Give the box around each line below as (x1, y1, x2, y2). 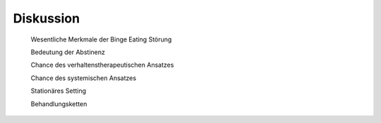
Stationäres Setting (30, 86, 87, 95)
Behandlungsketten (30, 99, 87, 108)
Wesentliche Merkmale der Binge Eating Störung (30, 35, 172, 44)
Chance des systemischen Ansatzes (30, 74, 137, 82)
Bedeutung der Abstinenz (30, 48, 105, 56)
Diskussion (13, 11, 80, 26)
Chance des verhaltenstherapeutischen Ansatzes (30, 60, 174, 70)
